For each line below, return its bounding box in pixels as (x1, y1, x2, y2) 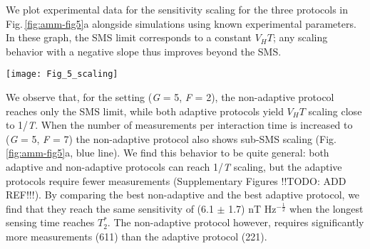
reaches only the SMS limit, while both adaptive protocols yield (6, 103, 284, 118)
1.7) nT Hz (228, 201, 277, 216)
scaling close (308, 103, 362, 118)
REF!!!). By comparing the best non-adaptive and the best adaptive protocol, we (6, 187, 360, 202)
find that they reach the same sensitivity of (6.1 (6, 201, 214, 216)
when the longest (289, 201, 364, 216)
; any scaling (272, 30, 328, 45)
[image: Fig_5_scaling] (6, 69, 118, 80)
